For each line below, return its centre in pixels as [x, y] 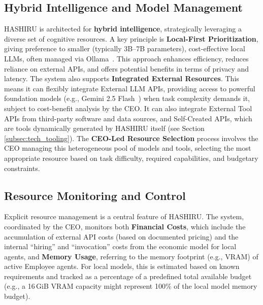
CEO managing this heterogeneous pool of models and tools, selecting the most [128, 148]
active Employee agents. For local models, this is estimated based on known [122, 266]
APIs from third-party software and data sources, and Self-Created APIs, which [128, 118]
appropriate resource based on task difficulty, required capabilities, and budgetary [131, 158]
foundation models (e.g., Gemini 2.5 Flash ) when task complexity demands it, [127, 98]
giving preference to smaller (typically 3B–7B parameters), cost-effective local [125, 48]
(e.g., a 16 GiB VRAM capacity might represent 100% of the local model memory [131, 286]
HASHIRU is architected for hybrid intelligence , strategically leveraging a [123, 29]
